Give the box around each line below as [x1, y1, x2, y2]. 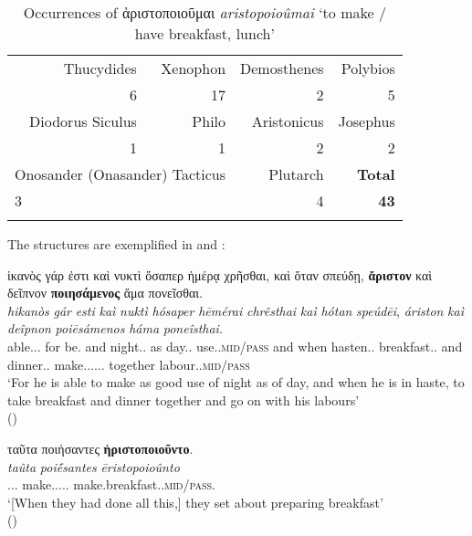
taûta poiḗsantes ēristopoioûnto [7, 457, 180, 476]
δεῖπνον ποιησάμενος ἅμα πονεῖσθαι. [7, 283, 203, 302]
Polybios [341, 58, 395, 79]
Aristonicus [251, 110, 324, 131]
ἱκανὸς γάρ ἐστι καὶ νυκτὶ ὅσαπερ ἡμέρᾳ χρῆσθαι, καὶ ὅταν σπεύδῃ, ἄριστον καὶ [7, 265, 433, 284]
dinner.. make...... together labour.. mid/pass [7, 354, 250, 373]
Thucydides [63, 58, 137, 79]
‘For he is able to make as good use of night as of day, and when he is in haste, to [7, 373, 465, 392]
